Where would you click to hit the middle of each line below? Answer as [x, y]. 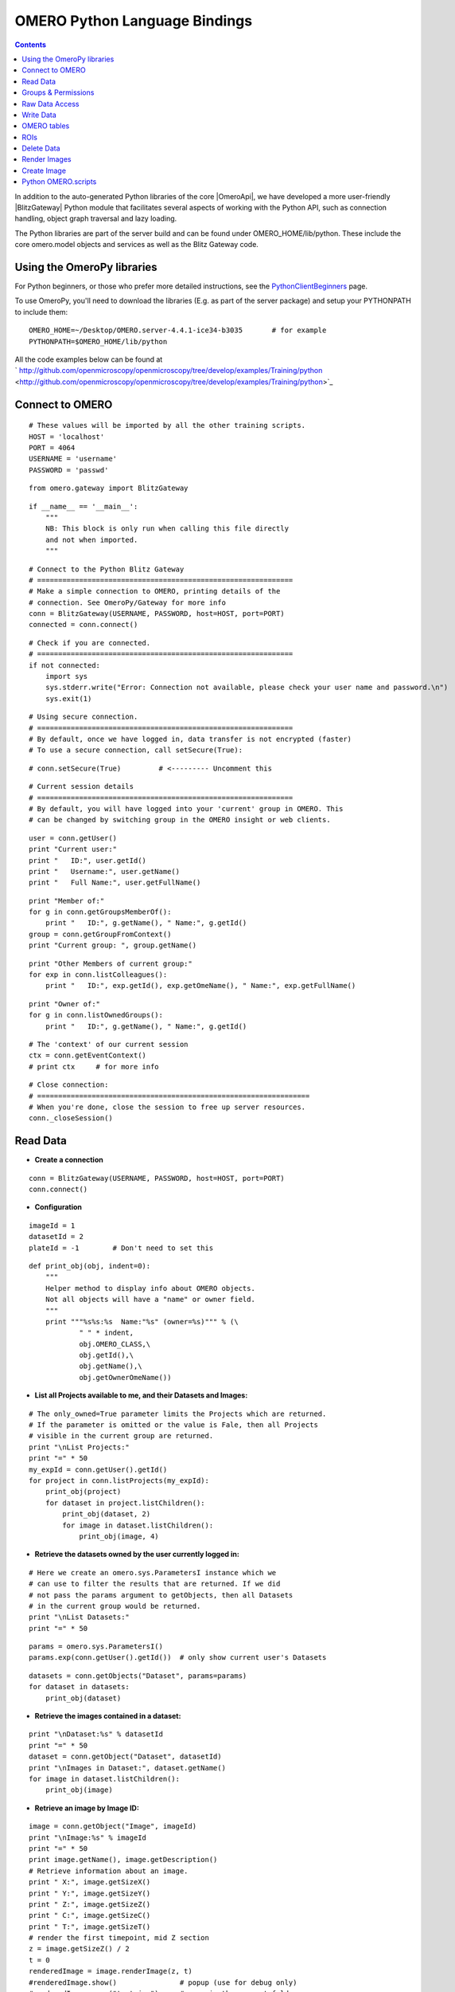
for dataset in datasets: [80, 1687]
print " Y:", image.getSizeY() [90, 1893]
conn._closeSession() [71, 1118]
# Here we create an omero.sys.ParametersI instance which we [153, 1572]
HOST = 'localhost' [67, 437]
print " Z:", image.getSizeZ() [90, 1904]
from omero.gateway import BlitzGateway [109, 488]
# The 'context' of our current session [109, 1044]
